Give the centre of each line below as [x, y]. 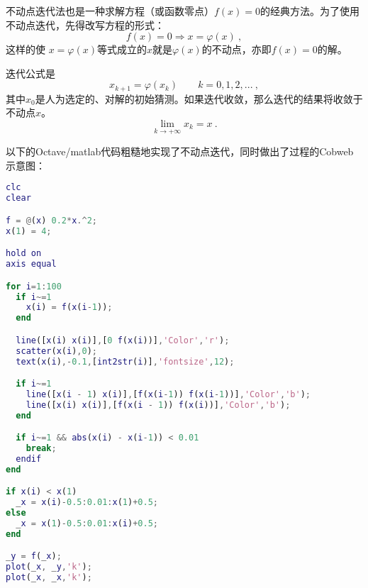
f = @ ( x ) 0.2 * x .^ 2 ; [52, 220]
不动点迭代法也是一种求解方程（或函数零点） [110, 11]
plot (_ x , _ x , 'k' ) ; [49, 578]
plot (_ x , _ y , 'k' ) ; [49, 567]
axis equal [31, 264]
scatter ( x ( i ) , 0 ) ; [56, 351]
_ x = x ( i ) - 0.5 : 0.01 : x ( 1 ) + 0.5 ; [87, 503]
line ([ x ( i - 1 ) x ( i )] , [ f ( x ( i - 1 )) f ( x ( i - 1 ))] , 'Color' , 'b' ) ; [168, 394]
